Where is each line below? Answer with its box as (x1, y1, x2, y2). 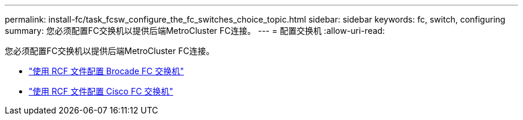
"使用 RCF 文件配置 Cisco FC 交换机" (29, 86, 174, 96)
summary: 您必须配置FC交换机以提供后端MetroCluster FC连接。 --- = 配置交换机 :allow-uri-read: (5, 26, 385, 36)
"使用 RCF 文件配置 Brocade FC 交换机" (29, 66, 184, 76)
